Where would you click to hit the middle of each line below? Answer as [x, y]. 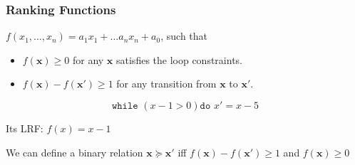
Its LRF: [25, 128]
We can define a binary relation [74, 152]
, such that [184, 36]
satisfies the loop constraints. [179, 59]
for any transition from [166, 84]
